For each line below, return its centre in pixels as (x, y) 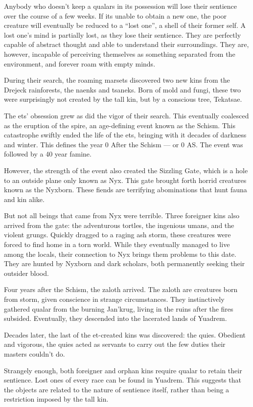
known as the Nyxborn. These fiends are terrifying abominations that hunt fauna (126, 190)
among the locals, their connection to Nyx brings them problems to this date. (120, 254)
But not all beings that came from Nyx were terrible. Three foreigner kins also (122, 215)
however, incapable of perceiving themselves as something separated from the (120, 54)
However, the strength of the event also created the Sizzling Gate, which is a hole (126, 170)
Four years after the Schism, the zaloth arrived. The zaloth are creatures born (121, 289)
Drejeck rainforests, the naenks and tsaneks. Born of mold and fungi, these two (123, 89)
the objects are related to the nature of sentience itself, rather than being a (117, 389)
